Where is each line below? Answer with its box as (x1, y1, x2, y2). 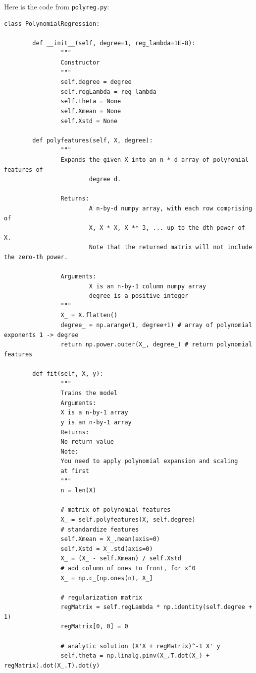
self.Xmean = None (60, 108, 121, 115)
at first (60, 467, 89, 474)
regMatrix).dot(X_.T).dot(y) (4, 662, 100, 669)
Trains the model (60, 390, 118, 397)
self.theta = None (60, 98, 121, 105)
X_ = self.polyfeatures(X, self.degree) (60, 516, 196, 523)
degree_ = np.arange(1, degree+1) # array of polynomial (60, 322, 253, 329)
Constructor (60, 59, 100, 67)
